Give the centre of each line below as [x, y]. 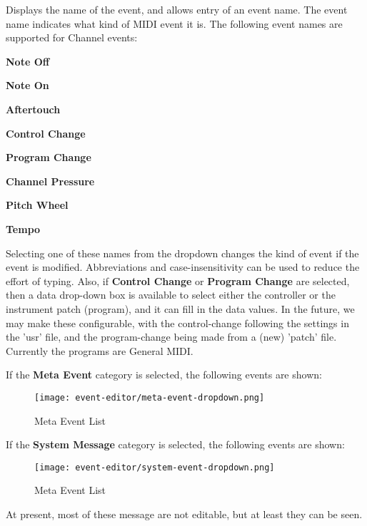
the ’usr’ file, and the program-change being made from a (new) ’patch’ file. [171, 337]
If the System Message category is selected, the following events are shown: [175, 444]
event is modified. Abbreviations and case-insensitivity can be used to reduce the [183, 267]
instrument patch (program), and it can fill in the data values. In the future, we [180, 308]
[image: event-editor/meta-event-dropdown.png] [150, 397]
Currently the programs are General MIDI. [100, 350]
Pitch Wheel [37, 205]
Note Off [28, 61]
